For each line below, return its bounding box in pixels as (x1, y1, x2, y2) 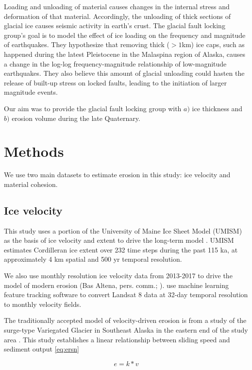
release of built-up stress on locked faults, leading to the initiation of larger (4, 77, 227, 87)
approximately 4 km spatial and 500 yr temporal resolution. (4, 254, 182, 264)
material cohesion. (4, 179, 58, 189)
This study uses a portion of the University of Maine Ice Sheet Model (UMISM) (4, 225, 242, 235)
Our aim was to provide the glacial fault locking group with (4, 103, 182, 113)
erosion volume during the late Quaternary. (12, 113, 140, 123)
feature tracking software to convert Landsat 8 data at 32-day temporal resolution (4, 289, 248, 300)
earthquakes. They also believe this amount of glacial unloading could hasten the (4, 68, 245, 78)
